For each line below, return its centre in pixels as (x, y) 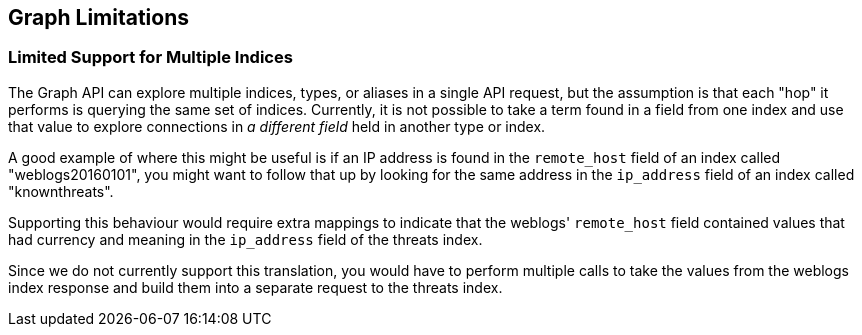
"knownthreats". (61, 191)
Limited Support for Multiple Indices (150, 57)
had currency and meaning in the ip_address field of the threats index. (245, 239)
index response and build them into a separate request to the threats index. (255, 287)
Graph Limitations (99, 17)
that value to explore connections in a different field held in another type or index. (277, 126)
